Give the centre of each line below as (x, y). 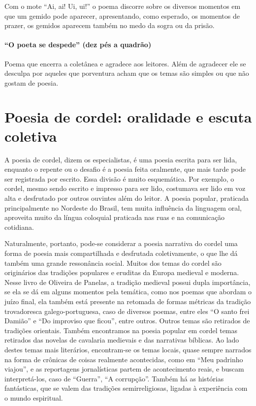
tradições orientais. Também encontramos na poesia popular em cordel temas (121, 330)
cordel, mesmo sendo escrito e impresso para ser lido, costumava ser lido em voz (125, 188)
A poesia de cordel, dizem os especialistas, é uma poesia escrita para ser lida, (121, 159)
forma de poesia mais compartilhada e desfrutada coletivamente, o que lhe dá (121, 253)
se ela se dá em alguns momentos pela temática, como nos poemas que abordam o (128, 292)
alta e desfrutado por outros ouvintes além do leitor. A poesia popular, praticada (127, 198)
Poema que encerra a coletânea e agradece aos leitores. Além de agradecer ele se (125, 63)
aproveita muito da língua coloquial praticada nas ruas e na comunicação (115, 217)
